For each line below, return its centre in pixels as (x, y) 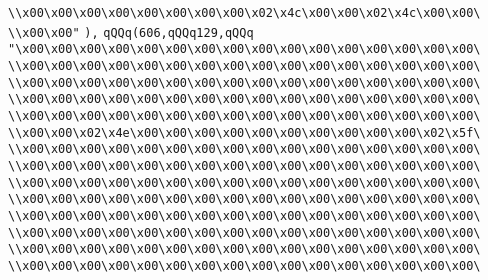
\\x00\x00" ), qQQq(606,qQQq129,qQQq (131, 32)
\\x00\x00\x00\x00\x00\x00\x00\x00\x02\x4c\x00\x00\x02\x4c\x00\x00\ (244, 13)
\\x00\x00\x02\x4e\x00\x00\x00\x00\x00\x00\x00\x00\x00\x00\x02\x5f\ (244, 132)
